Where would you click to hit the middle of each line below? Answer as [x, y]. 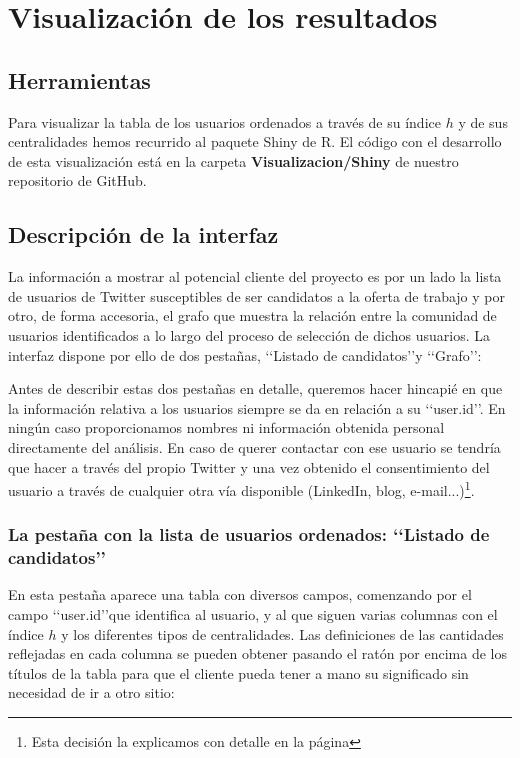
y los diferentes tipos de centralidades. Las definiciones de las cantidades [282, 633]
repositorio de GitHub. [77, 180]
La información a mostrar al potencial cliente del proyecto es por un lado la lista [255, 276]
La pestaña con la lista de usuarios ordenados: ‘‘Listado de [249, 534]
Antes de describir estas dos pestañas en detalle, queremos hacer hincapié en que [255, 388]
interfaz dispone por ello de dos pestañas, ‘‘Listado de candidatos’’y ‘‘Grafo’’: [245, 354]
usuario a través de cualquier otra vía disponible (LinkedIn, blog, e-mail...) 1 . [241, 488]
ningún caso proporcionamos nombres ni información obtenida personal [226, 427]
